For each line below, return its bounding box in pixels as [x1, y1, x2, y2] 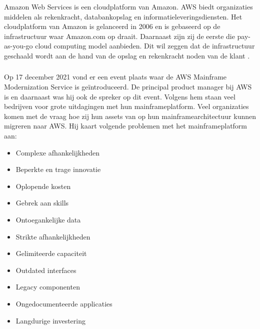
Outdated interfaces [15, 264, 76, 275]
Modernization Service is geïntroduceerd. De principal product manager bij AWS [4, 81, 252, 92]
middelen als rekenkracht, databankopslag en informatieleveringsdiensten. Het [4, 11, 242, 21]
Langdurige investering [15, 315, 85, 325]
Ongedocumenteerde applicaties [15, 298, 112, 308]
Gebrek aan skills [15, 197, 69, 208]
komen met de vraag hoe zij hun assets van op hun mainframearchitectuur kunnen [4, 110, 256, 121]
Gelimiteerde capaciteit [15, 248, 87, 258]
